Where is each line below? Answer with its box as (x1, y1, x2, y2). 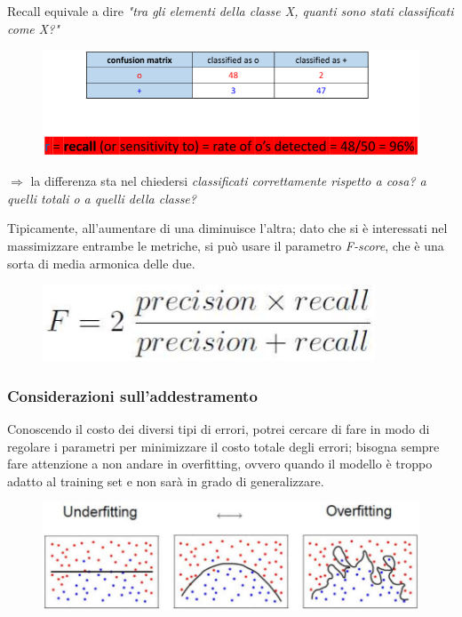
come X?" (7, 19, 60, 37)
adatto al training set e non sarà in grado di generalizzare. (7, 471, 324, 490)
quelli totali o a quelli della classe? (7, 188, 196, 207)
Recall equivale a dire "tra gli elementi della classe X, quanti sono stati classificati (7, 2, 454, 20)
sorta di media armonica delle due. (7, 253, 195, 272)
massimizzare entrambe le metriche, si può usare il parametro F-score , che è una (7, 236, 444, 255)
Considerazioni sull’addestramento (7, 384, 258, 406)
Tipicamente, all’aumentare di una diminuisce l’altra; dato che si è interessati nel (7, 219, 448, 237)
